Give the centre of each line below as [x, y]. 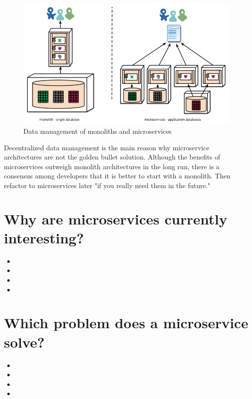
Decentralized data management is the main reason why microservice [107, 147]
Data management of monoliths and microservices [98, 131]
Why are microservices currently [116, 218]
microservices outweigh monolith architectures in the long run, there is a [112, 166]
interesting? [44, 237]
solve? [24, 342]
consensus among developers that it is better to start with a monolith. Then [117, 176]
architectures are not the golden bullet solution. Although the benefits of [112, 157]
